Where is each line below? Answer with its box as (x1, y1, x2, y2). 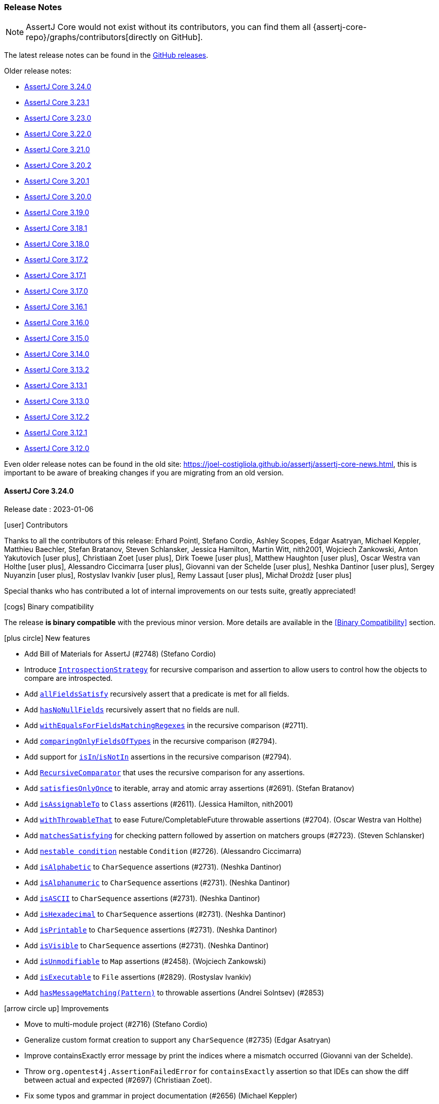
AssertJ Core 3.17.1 (24, 271, 86, 280)
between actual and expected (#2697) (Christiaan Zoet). (24, 1075, 212, 1084)
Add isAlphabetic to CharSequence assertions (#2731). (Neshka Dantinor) (24, 862, 282, 871)
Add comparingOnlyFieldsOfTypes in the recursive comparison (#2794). (24, 736, 277, 745)
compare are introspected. (24, 673, 113, 682)
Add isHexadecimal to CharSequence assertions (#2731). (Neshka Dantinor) (24, 909, 286, 918)
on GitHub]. (159, 32, 203, 43)
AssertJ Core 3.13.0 (24, 397, 90, 406)
